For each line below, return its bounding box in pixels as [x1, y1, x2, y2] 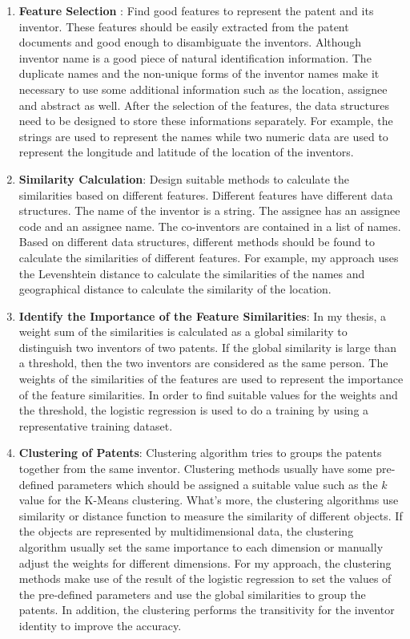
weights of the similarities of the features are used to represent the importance [18, 370, 404, 387]
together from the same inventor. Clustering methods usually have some [18, 460, 372, 477]
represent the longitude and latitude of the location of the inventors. [18, 144, 354, 160]
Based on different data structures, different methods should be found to [18, 233, 375, 250]
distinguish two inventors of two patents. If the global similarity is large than [18, 338, 396, 355]
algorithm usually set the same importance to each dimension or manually [18, 539, 384, 555]
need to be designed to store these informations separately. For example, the [18, 112, 393, 129]
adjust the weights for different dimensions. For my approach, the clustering [18, 554, 392, 571]
